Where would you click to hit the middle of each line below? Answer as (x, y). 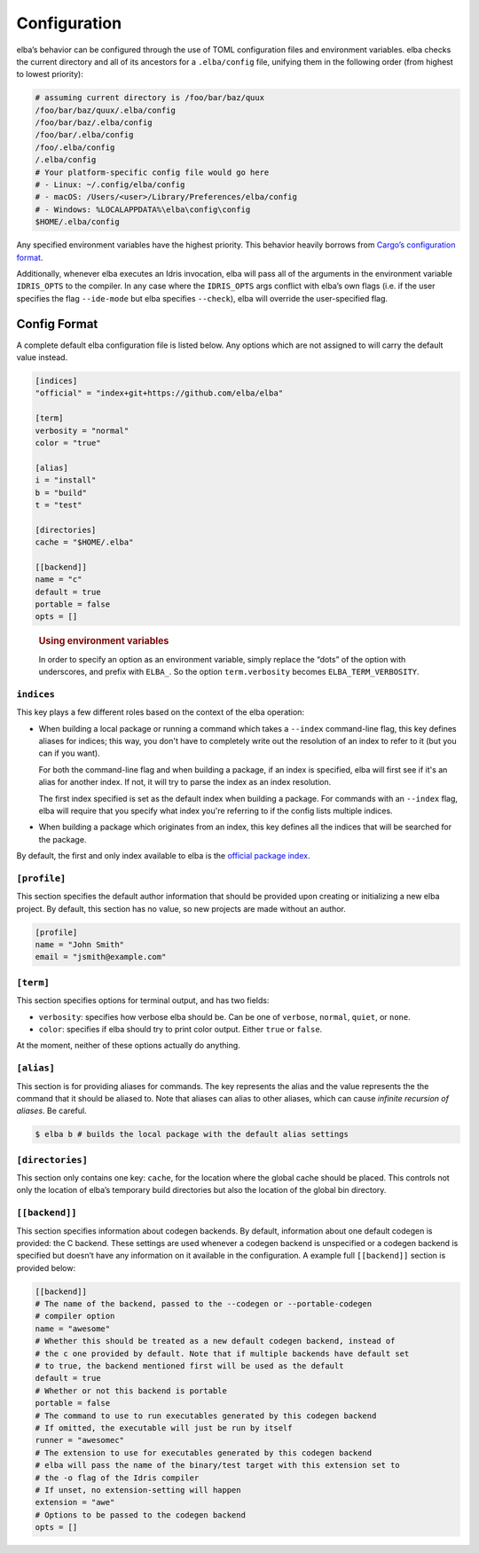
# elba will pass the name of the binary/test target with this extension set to (218, 1465)
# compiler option (75, 1316)
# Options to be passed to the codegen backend (140, 1515)
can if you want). (70, 753)
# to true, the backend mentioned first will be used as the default (189, 1366)
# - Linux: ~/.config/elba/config (110, 185)
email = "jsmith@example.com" (101, 957)
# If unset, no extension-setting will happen (138, 1490)
